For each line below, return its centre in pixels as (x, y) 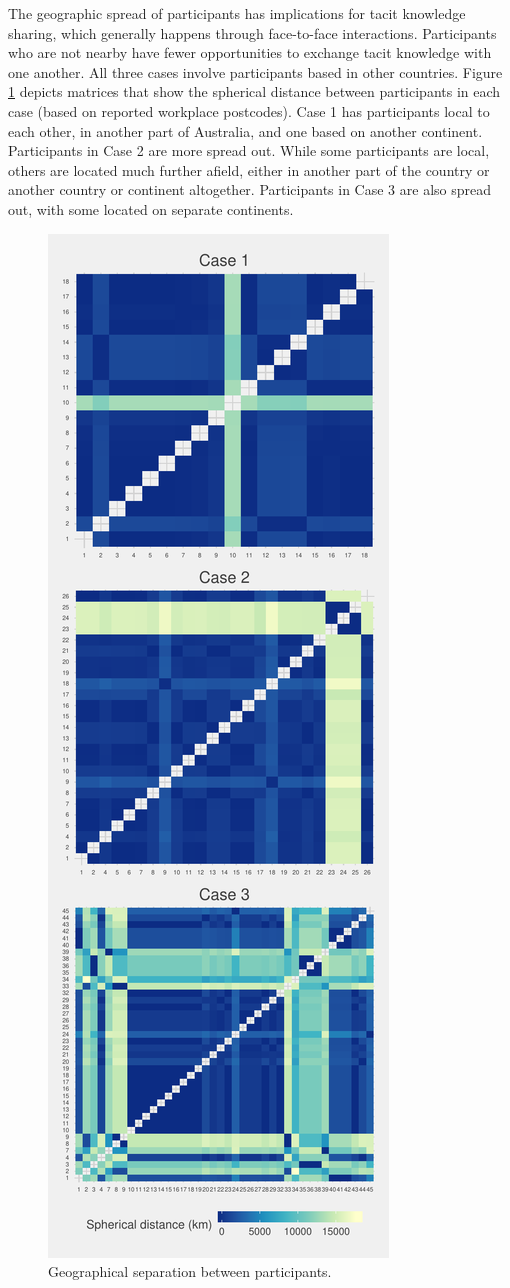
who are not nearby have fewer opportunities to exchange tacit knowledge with (250, 52)
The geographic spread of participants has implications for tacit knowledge (237, 13)
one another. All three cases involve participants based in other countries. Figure (255, 71)
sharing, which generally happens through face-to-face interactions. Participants (252, 32)
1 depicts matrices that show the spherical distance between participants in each (254, 91)
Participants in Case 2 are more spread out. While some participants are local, (249, 150)
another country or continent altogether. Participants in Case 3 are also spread (249, 189)
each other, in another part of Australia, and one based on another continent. (245, 130)
